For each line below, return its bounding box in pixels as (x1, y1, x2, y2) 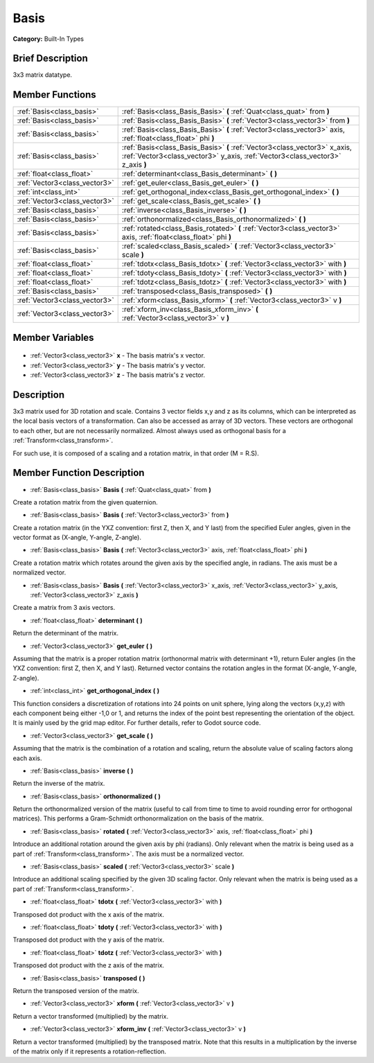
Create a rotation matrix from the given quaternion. (12, 498, 159, 506)
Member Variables (12, 331, 94, 343)
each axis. (12, 754, 42, 762)
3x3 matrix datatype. (12, 71, 73, 79)
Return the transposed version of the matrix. (12, 986, 139, 994)
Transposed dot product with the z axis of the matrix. (12, 961, 165, 969)
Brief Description (12, 53, 88, 64)
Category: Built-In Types (12, 35, 84, 43)
